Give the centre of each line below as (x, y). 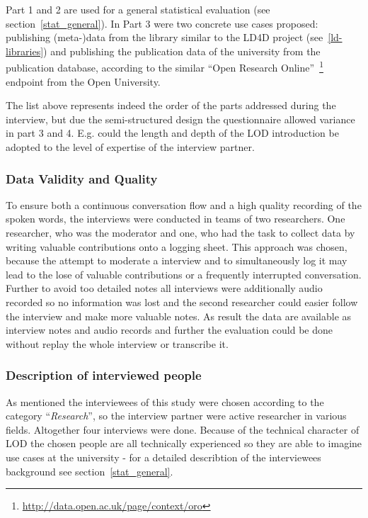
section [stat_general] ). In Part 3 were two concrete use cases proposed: (162, 23)
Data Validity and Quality (82, 178)
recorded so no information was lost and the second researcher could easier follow (182, 302)
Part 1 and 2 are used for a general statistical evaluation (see (138, 9)
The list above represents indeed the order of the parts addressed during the (171, 105)
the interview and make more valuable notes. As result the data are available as (179, 316)
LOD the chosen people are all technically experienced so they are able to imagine (184, 443)
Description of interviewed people (104, 375)
